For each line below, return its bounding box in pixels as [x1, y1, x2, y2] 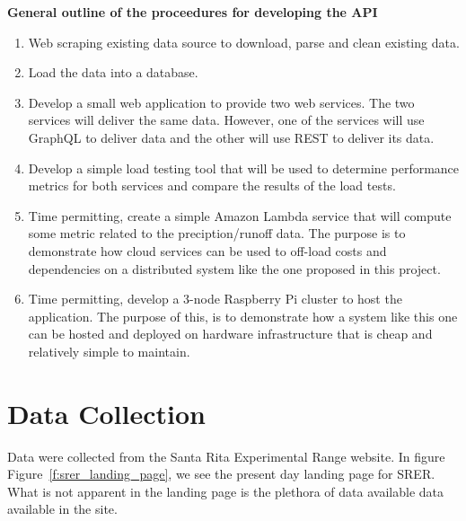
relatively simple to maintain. [28, 341, 190, 360]
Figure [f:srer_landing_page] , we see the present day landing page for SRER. [7, 464, 435, 483]
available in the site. [7, 499, 118, 518]
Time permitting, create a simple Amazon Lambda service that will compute [28, 206, 452, 225]
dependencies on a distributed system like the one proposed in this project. [28, 259, 441, 278]
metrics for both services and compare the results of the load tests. [28, 176, 396, 195]
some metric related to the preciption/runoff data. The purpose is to [28, 224, 406, 243]
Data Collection [7, 394, 206, 431]
